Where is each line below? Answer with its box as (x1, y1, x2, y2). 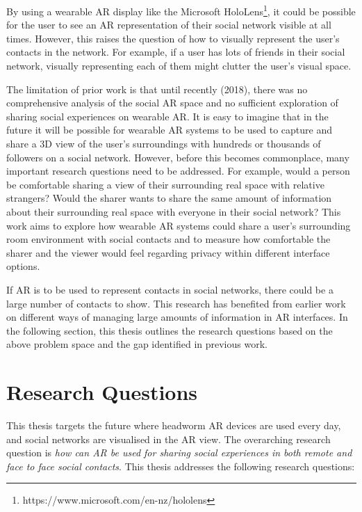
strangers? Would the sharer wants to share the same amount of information (6, 191, 332, 205)
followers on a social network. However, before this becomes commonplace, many (6, 150, 349, 164)
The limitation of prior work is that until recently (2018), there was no (6, 81, 308, 96)
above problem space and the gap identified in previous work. (6, 337, 268, 351)
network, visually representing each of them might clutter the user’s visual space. (6, 58, 352, 73)
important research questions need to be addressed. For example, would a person (6, 163, 350, 178)
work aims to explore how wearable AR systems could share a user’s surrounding (6, 218, 351, 232)
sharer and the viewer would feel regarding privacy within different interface (6, 245, 330, 259)
